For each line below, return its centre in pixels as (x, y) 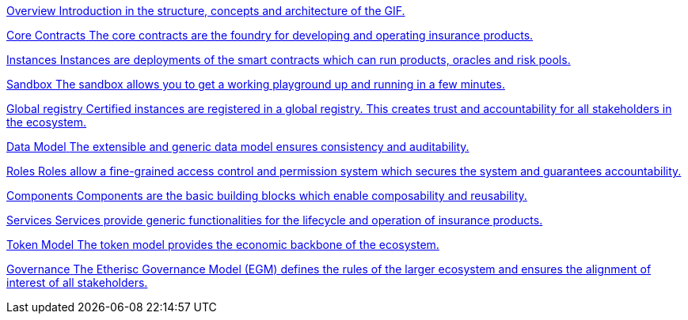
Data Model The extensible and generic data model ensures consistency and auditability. (238, 147)
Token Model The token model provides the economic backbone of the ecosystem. (223, 245)
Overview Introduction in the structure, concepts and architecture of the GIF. (206, 11)
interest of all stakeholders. (77, 282)
